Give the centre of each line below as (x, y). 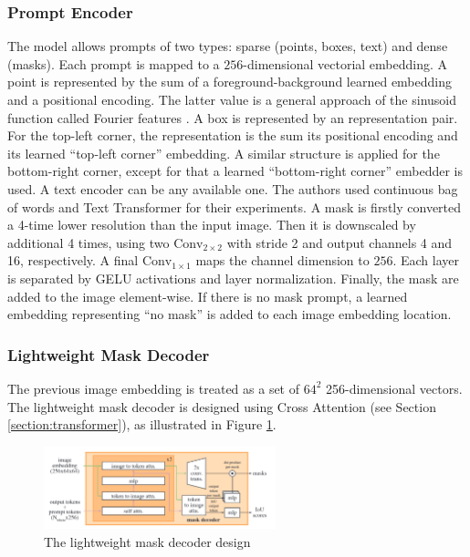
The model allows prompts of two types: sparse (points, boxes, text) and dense (228, 46)
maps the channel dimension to (282, 260)
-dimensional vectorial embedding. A (345, 63)
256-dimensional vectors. (394, 388)
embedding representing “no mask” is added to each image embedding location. (230, 314)
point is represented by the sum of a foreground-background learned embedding (230, 82)
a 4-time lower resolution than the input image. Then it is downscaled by (212, 225)
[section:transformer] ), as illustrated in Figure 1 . (142, 424)
